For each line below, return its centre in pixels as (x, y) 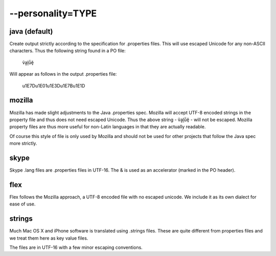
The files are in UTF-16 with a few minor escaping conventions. (76, 247)
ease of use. (22, 204)
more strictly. (23, 144)
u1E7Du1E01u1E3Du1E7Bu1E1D (54, 86)
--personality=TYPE (53, 13)
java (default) (31, 31)
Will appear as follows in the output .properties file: (63, 74)
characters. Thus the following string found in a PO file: (68, 51)
